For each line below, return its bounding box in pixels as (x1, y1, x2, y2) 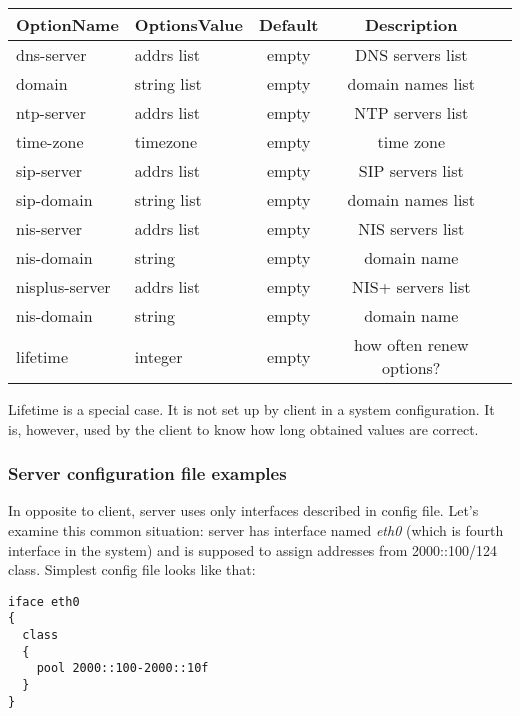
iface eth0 (8, 594, 80, 609)
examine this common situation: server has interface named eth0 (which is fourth (8, 520, 504, 540)
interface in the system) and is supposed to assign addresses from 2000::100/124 (8, 539, 497, 560)
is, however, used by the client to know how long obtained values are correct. (8, 418, 479, 439)
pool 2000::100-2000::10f (36, 661, 209, 676)
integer (134, 344, 183, 368)
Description (364, 13, 458, 36)
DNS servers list (354, 43, 468, 66)
